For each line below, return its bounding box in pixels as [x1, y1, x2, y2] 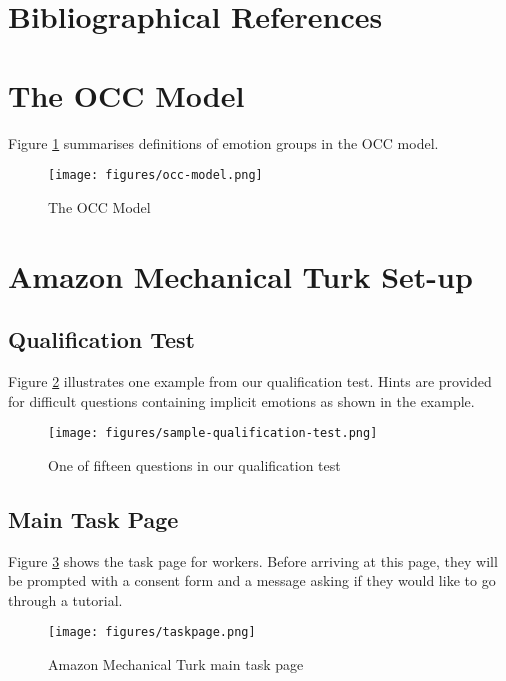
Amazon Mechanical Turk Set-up [8, 255, 473, 296]
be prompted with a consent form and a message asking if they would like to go [8, 570, 496, 591]
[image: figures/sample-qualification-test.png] [48, 426, 378, 441]
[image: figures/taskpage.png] [48, 625, 256, 640]
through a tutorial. [8, 589, 123, 610]
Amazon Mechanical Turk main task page [48, 654, 304, 674]
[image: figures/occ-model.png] [48, 168, 263, 183]
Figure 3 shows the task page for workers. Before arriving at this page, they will [8, 550, 498, 571]
